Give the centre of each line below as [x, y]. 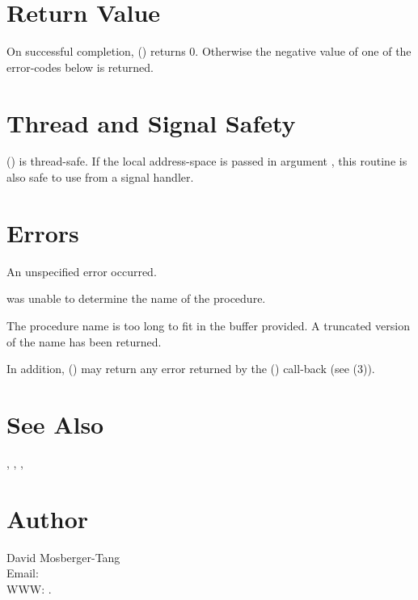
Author [48, 518]
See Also [55, 424]
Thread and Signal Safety [151, 122]
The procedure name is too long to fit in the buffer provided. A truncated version [208, 325]
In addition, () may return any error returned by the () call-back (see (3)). [191, 369]
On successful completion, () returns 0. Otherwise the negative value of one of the [209, 51]
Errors [43, 232]
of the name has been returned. [84, 341]
